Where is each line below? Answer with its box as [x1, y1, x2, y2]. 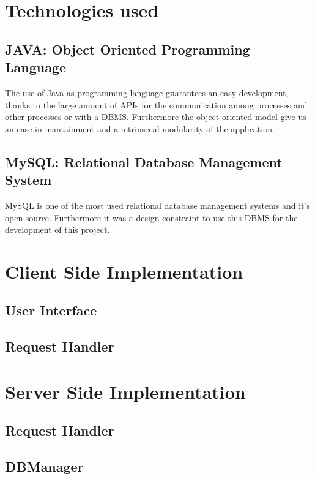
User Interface [5, 301, 97, 320]
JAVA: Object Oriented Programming [5, 39, 250, 58]
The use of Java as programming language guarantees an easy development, [5, 86, 289, 99]
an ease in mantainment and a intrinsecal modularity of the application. [5, 122, 275, 135]
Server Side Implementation [5, 379, 246, 404]
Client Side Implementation [5, 258, 243, 284]
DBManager [5, 457, 84, 476]
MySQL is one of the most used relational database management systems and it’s [5, 198, 310, 211]
